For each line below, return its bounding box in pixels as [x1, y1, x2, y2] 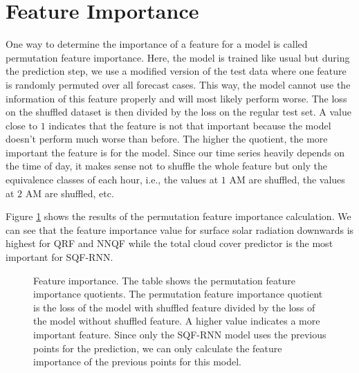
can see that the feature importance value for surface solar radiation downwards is [6, 222, 354, 237]
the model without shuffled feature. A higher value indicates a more [33, 313, 320, 328]
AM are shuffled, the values [229, 172, 345, 187]
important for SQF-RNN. [6, 250, 113, 264]
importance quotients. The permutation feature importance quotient [33, 286, 323, 301]
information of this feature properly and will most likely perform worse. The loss [6, 91, 347, 105]
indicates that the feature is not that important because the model [48, 118, 331, 132]
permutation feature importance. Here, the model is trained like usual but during [6, 50, 350, 64]
